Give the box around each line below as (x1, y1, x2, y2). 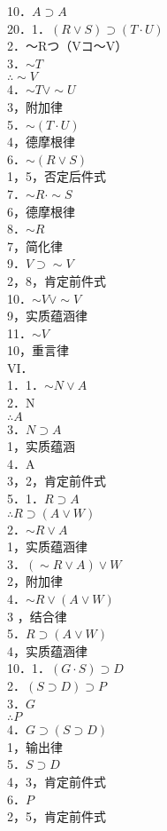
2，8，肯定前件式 (7, 271, 106, 289)
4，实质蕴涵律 (7, 641, 87, 660)
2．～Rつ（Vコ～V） (7, 36, 128, 55)
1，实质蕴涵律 (7, 537, 87, 556)
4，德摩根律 (7, 132, 75, 151)
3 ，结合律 (7, 606, 67, 625)
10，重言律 (7, 341, 69, 360)
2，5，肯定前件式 (7, 807, 106, 826)
